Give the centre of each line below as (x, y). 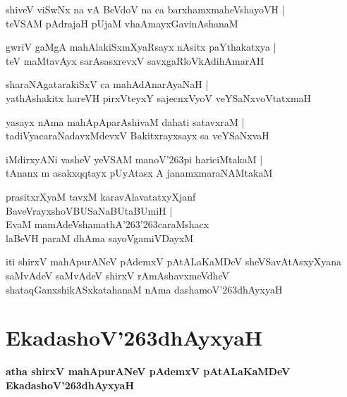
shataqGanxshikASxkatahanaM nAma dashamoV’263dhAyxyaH (144, 289)
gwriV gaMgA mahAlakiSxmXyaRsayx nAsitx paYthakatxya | (141, 47)
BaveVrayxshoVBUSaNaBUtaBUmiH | (89, 210)
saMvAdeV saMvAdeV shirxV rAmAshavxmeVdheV (117, 275)
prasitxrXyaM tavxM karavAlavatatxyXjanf (101, 196)
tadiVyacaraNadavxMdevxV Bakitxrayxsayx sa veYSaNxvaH (138, 136)
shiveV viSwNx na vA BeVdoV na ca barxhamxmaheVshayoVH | (145, 9)
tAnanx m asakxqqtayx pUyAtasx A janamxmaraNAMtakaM (139, 173)
